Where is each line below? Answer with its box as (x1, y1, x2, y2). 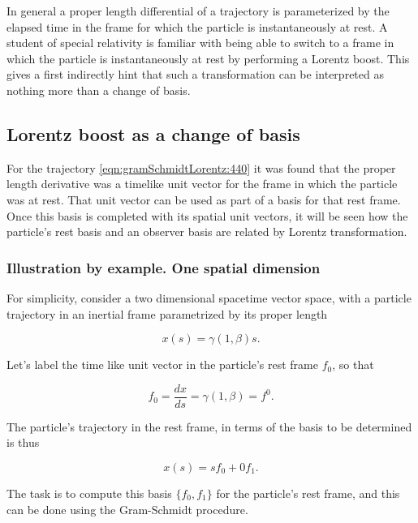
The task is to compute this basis (6, 484, 172, 501)
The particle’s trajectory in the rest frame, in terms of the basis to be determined (6, 418, 412, 435)
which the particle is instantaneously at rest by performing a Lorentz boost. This (6, 49, 410, 66)
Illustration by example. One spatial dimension (6, 257, 321, 277)
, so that (332, 356, 374, 373)
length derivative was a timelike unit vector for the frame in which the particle (6, 175, 398, 192)
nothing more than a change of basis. (6, 81, 191, 98)
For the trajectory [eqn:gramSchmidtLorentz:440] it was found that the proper (6, 159, 396, 176)
